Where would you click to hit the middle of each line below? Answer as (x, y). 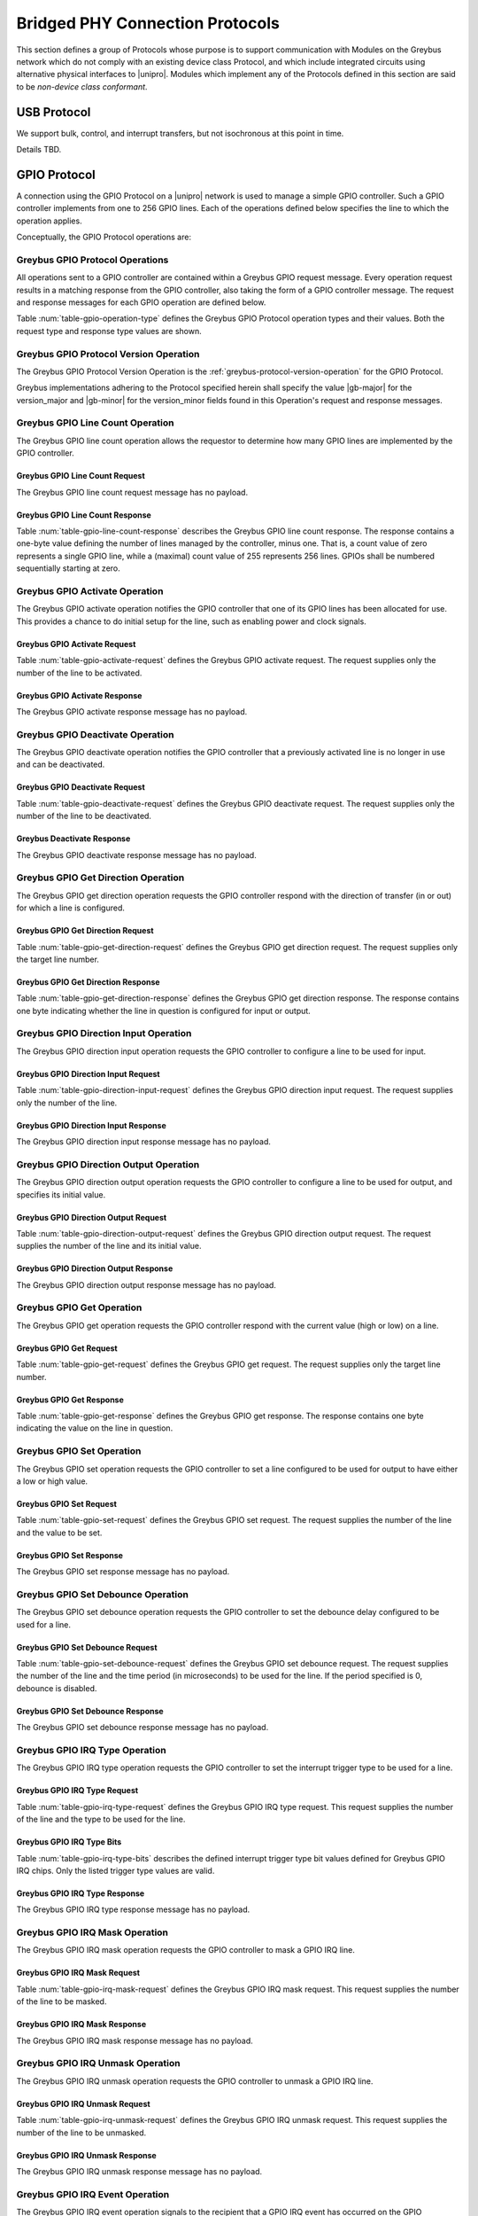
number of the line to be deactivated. (84, 816)
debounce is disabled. (57, 1688)
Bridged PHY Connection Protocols (148, 23)
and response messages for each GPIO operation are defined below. (141, 302)
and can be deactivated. (61, 765)
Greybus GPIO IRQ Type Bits (69, 1842)
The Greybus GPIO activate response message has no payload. (132, 711)
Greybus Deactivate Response (73, 839)
